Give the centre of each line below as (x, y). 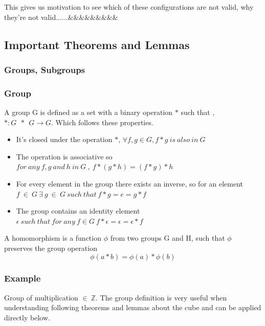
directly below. (27, 317)
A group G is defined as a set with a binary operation (89, 112)
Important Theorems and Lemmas (97, 44)
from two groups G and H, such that (168, 238)
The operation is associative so (64, 156)
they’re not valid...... (36, 17)
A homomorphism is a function (53, 238)
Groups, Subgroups (45, 69)
